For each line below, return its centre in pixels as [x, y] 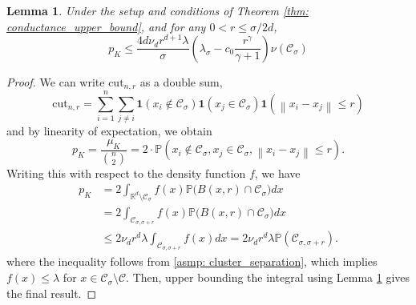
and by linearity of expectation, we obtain [109, 131]
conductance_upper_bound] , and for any [106, 26]
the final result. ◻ [52, 293]
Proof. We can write [56, 81]
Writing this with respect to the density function [126, 173]
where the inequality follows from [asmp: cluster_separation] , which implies [192, 261]
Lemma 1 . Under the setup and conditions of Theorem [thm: [158, 10]
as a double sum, [181, 81]
